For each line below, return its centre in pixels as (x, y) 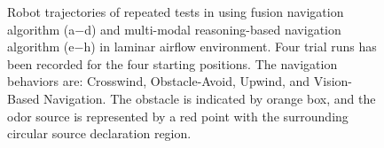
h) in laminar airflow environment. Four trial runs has (230, 47)
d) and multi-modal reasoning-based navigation (213, 29)
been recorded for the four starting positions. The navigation (172, 63)
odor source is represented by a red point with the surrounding (178, 116)
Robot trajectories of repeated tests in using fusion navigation (176, 12)
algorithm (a (41, 29)
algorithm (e (41, 47)
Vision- (333, 81)
